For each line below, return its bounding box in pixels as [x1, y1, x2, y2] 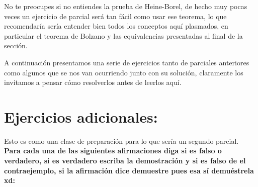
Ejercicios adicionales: [4, 106, 158, 127]
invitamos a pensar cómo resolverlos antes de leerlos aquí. [4, 77, 182, 87]
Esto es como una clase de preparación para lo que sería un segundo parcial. [4, 135, 239, 146]
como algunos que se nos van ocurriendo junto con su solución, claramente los [4, 67, 243, 77]
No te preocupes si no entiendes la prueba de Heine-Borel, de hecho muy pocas [4, 1, 247, 11]
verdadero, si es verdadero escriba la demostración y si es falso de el [4, 155, 246, 166]
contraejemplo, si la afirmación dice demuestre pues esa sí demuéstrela [4, 165, 254, 175]
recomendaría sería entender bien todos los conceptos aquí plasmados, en [4, 21, 228, 31]
